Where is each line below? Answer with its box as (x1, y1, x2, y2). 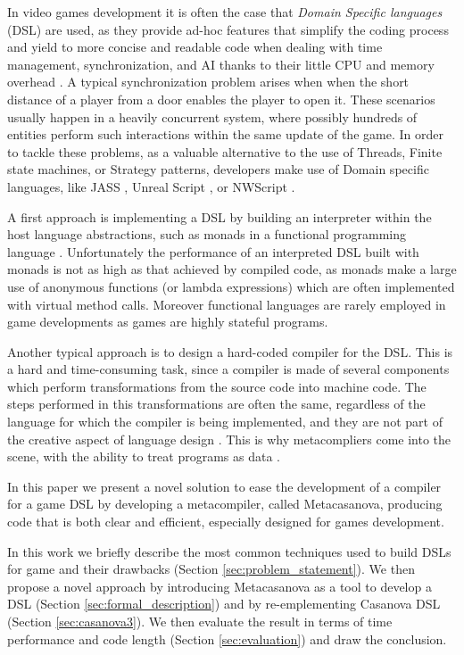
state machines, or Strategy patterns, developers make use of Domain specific (7, 160, 429, 178)
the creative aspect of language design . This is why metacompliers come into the (7, 429, 452, 448)
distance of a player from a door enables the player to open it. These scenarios (7, 89, 435, 108)
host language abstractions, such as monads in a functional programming (7, 225, 407, 244)
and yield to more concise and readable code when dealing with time (7, 37, 383, 56)
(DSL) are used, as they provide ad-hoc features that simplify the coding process (7, 20, 449, 38)
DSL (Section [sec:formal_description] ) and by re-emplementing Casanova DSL (7, 594, 441, 613)
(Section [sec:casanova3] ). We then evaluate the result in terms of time (7, 612, 393, 630)
